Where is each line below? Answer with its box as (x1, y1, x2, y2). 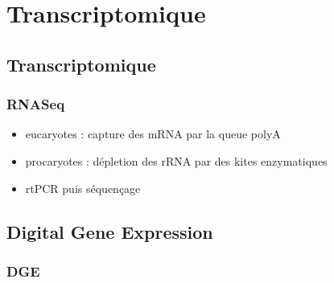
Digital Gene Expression (6, 219, 213, 244)
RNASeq (6, 94, 65, 114)
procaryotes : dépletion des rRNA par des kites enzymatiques (25, 152, 328, 169)
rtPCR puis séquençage (25, 179, 141, 196)
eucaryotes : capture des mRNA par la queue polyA (25, 125, 281, 142)
